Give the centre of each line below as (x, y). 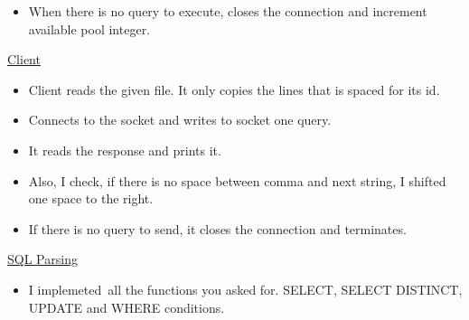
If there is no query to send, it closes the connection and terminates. (217, 228)
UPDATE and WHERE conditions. (127, 307)
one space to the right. (91, 198)
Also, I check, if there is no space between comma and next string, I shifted (237, 180)
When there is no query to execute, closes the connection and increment (228, 11)
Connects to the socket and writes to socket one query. (180, 120)
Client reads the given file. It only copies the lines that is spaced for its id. (234, 89)
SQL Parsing (42, 259)
